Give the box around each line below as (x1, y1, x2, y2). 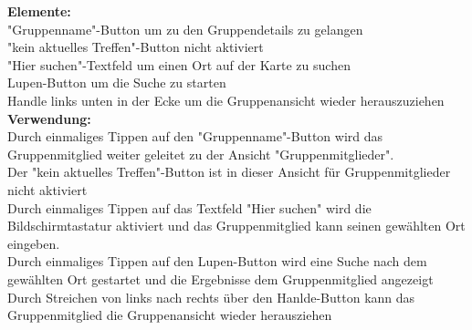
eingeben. (7, 233, 60, 253)
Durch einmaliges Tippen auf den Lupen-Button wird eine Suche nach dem (7, 252, 427, 271)
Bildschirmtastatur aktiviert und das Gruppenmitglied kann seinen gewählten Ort (7, 216, 466, 235)
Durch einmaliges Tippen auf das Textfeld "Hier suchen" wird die (7, 198, 372, 217)
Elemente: (7, 2, 71, 20)
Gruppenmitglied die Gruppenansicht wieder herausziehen (7, 305, 332, 325)
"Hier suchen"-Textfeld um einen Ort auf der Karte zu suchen (7, 55, 351, 74)
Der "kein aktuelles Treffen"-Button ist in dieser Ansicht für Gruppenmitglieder (7, 162, 451, 181)
